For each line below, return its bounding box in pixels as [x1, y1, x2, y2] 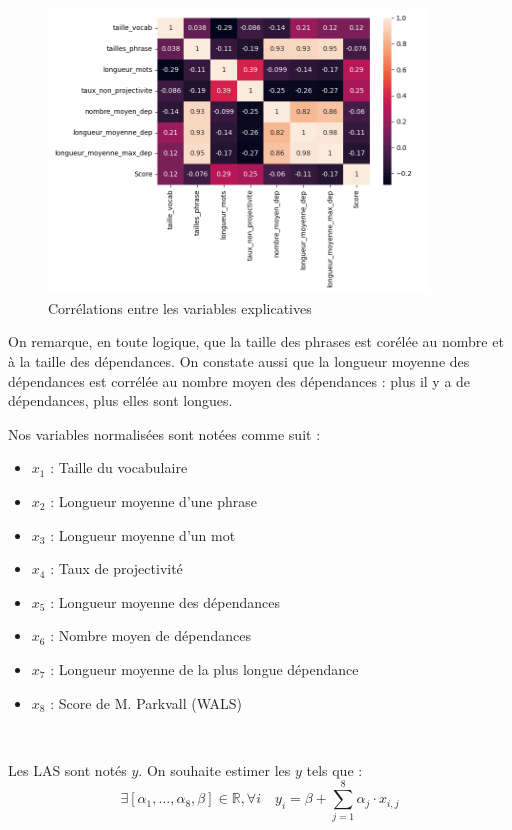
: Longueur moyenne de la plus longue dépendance [50, 658, 359, 679]
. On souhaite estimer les [138, 759, 291, 780]
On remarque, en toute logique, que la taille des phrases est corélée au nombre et [8, 331, 504, 352]
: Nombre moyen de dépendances [50, 625, 251, 646]
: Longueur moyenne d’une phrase [50, 490, 258, 511]
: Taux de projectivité [50, 558, 183, 579]
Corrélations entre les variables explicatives [48, 297, 312, 318]
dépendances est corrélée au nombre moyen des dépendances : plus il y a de [8, 370, 471, 391]
